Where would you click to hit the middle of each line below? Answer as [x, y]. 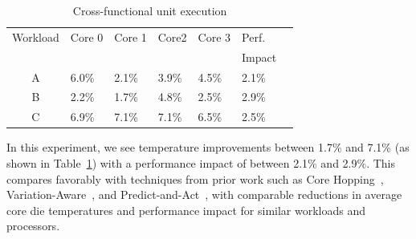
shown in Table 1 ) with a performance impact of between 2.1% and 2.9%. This [201, 162]
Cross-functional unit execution [150, 10]
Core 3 [214, 36]
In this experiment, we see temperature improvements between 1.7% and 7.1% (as [208, 147]
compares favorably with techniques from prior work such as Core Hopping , [195, 178]
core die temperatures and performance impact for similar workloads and [186, 210]
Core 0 [87, 36]
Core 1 [131, 36]
